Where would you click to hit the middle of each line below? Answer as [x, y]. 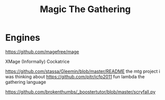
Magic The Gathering [85, 9]
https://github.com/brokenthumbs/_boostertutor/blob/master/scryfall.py [80, 91]
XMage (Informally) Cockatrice [38, 61]
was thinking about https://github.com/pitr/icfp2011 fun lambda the [75, 76]
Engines [23, 38]
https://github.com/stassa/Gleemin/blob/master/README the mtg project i [83, 71]
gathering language [26, 82]
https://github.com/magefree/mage [42, 52]
